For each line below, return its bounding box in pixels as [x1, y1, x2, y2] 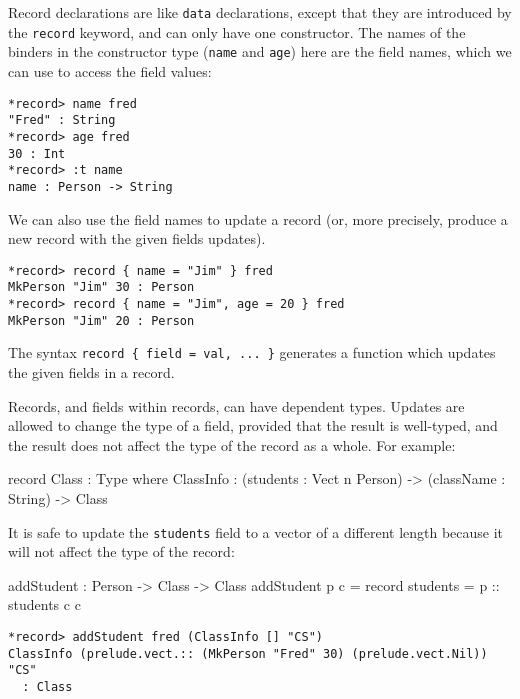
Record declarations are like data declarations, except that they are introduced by [8, 2, 512, 22]
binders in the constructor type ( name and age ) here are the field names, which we [8, 41, 512, 62]
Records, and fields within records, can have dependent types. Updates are [8, 395, 465, 416]
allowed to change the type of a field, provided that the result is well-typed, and [8, 415, 498, 436]
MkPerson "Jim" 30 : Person [8, 280, 195, 295]
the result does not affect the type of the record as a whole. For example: [8, 434, 456, 455]
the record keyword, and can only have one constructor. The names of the [8, 21, 466, 42]
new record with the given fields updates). [8, 228, 266, 249]
